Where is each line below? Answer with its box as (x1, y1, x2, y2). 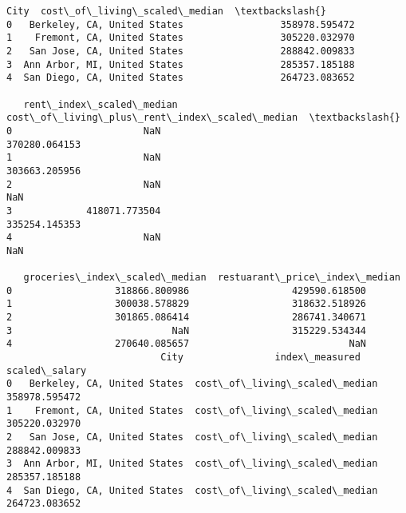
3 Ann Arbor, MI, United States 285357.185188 (6, 58, 355, 70)
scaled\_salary (6, 364, 87, 376)
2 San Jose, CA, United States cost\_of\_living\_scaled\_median (6, 431, 378, 443)
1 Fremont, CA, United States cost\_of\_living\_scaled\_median (6, 404, 378, 416)
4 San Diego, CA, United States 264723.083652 (6, 72, 355, 84)
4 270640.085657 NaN (6, 338, 367, 350)
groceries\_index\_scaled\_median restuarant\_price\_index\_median (23, 272, 400, 284)
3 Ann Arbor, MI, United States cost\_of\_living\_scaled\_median (6, 458, 378, 470)
